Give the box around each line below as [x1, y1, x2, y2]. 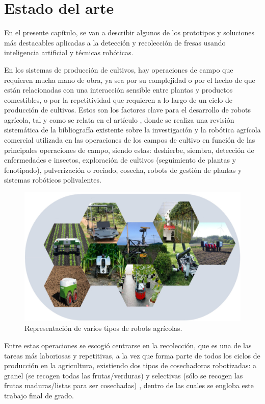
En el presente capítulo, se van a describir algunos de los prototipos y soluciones [4, 27, 254, 38]
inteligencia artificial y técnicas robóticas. [4, 47, 134, 58]
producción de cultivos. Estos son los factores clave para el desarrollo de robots [4, 104, 251, 115]
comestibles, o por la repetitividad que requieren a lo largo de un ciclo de [4, 94, 232, 105]
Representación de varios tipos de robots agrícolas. [24, 323, 182, 333]
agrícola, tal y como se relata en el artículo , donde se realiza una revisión [4, 114, 234, 125]
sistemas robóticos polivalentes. [4, 174, 101, 185]
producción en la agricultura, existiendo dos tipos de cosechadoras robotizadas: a [4, 360, 256, 371]
